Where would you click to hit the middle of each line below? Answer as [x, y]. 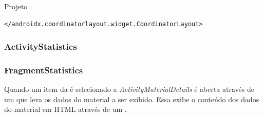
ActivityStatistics [41, 46]
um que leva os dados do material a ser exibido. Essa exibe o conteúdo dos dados [132, 99]
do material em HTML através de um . [65, 109]
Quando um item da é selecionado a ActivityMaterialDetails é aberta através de [129, 89]
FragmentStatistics [44, 70]
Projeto [16, 6]
